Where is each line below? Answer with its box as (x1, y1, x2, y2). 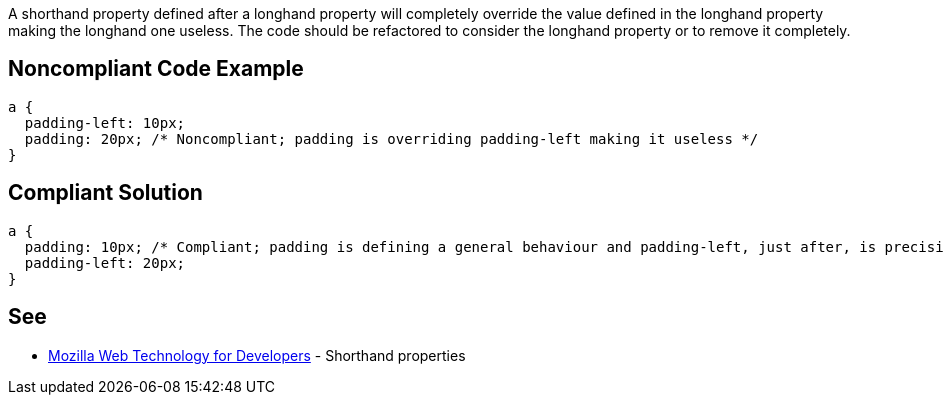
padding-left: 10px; (24, 114, 186, 131)
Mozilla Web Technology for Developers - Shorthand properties (48, 346, 466, 364)
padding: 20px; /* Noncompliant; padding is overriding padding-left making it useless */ (24, 130, 759, 147)
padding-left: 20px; (24, 254, 186, 271)
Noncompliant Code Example (8, 56, 304, 82)
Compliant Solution (8, 180, 203, 206)
